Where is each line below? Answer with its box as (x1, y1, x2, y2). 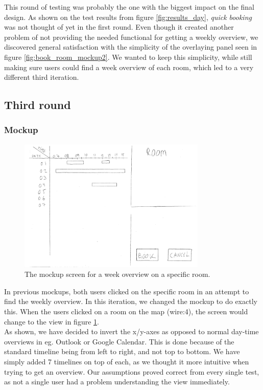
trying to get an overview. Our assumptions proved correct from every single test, (4, 366, 259, 377)
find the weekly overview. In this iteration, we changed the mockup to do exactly (4, 296, 257, 307)
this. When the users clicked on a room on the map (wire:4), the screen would (4, 306, 248, 316)
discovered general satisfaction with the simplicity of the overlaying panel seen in (4, 41, 257, 52)
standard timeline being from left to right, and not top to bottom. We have (4, 346, 240, 357)
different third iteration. (4, 72, 79, 82)
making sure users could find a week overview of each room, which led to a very (4, 61, 254, 72)
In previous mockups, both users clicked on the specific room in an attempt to (4, 286, 249, 296)
